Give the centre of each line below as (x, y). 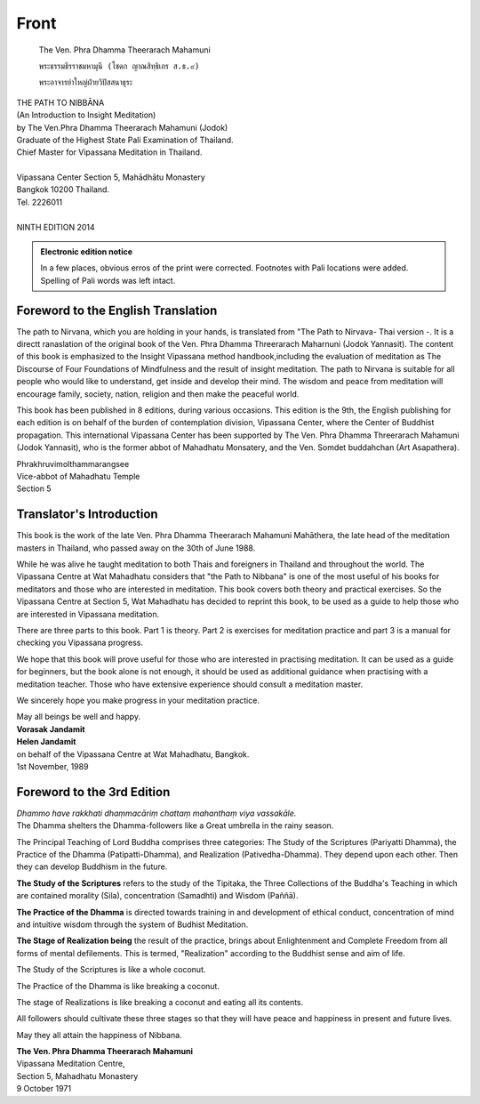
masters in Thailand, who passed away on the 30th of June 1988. (136, 548)
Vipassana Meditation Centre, (71, 1064)
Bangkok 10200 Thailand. (63, 189)
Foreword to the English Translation (117, 310)
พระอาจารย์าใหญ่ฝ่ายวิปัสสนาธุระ (86, 83)
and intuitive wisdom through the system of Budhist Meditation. (132, 924)
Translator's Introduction (88, 515)
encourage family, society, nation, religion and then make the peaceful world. (158, 394)
